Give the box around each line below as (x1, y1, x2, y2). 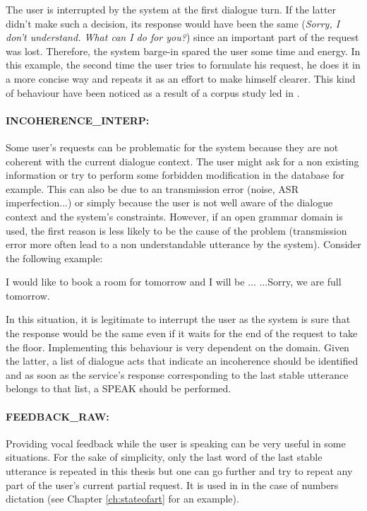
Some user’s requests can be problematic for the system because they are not (6, 139, 339, 154)
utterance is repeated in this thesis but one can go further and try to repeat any (6, 464, 353, 478)
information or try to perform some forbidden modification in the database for (6, 168, 344, 182)
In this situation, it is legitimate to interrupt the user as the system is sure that (6, 312, 351, 327)
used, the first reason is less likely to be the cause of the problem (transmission (6, 223, 347, 237)
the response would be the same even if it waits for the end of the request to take (6, 326, 358, 341)
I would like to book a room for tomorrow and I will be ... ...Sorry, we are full (6, 274, 342, 289)
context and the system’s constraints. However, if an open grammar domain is (6, 208, 343, 223)
